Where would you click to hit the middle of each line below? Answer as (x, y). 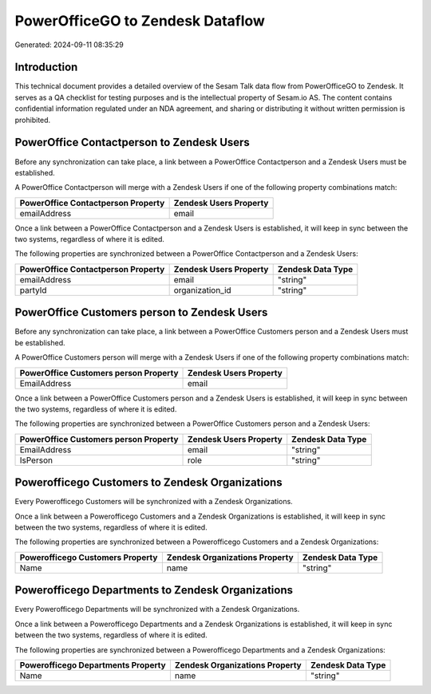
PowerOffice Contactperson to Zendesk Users (132, 142)
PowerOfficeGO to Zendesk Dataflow (140, 21)
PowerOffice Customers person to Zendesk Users (141, 312)
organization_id (202, 290)
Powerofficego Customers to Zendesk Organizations (148, 483)
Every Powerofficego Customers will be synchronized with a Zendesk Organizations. (154, 502)
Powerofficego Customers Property (89, 557)
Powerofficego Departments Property (93, 664)
